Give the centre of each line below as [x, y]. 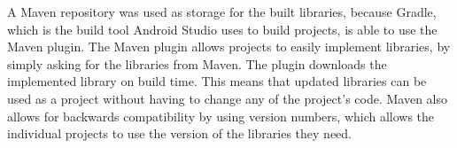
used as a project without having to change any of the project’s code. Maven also [227, 98]
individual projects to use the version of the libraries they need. [179, 133]
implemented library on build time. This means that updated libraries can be [217, 81]
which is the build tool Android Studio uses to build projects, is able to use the [222, 29]
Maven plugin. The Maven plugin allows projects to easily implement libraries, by [229, 47]
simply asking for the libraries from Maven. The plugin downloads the [197, 63]
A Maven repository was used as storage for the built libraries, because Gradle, [222, 12]
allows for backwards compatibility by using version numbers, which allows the [221, 116]
